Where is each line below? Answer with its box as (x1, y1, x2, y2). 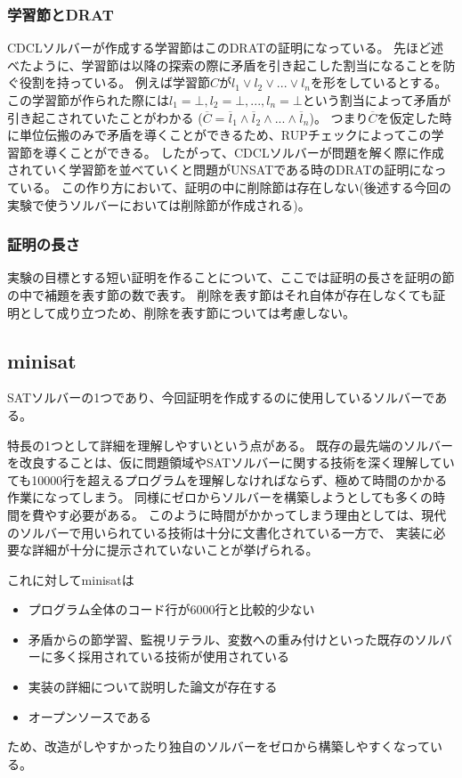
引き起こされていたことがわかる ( (7, 108, 203, 126)
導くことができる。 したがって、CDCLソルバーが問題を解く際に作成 (44, 142, 444, 161)
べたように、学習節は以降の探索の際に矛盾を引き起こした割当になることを (7, 55, 443, 74)
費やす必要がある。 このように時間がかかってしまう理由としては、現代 (31, 505, 447, 523)
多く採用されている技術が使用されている (53, 647, 289, 666)
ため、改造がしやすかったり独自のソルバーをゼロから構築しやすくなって (7, 737, 431, 756)
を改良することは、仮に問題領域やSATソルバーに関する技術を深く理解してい (7, 453, 455, 472)
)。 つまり (309, 108, 369, 126)
